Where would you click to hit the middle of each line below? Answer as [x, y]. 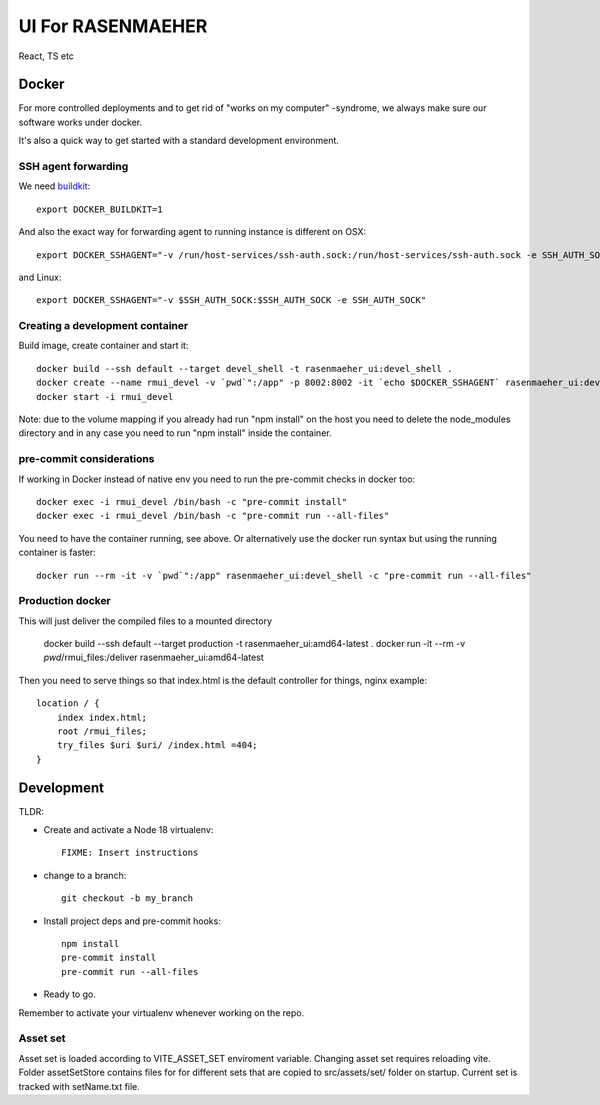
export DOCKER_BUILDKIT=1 [100, 209]
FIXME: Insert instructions [130, 853]
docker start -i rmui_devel [105, 396]
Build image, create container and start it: [103, 346]
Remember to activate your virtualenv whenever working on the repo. [161, 1012]
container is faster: [57, 552]
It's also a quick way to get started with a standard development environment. [179, 141]
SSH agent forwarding [73, 166]
